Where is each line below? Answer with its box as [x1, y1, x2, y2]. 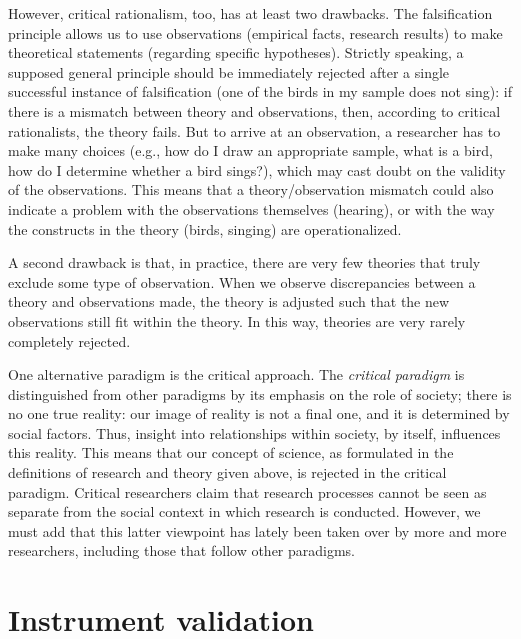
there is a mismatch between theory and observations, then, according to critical [8, 100, 501, 121]
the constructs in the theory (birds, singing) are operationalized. [8, 218, 402, 239]
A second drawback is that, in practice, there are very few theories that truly [8, 252, 481, 273]
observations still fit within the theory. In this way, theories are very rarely [8, 310, 466, 331]
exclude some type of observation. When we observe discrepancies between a [8, 271, 476, 292]
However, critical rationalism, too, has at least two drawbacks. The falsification [8, 3, 493, 23]
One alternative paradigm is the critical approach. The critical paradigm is [8, 364, 465, 385]
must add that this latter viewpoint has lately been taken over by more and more [8, 520, 507, 541]
